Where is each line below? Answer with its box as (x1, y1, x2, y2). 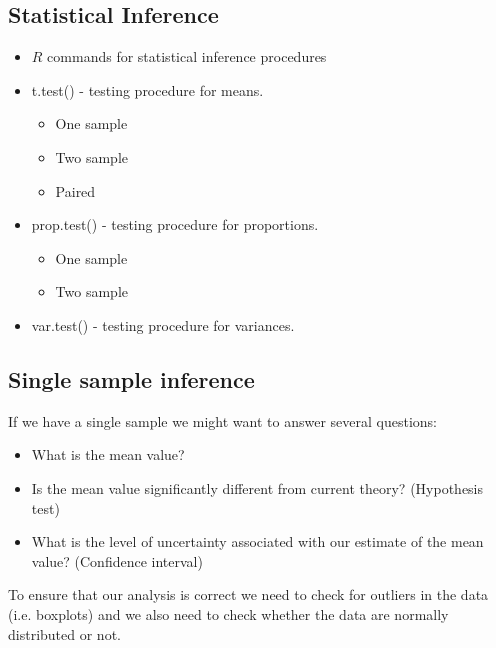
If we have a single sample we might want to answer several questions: (8, 410, 438, 431)
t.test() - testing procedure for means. (31, 79, 264, 100)
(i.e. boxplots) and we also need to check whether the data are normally (8, 603, 449, 624)
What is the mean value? (31, 444, 185, 465)
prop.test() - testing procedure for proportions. (31, 214, 319, 235)
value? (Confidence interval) (31, 550, 203, 571)
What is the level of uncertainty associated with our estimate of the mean (31, 531, 484, 552)
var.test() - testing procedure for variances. (31, 314, 295, 335)
